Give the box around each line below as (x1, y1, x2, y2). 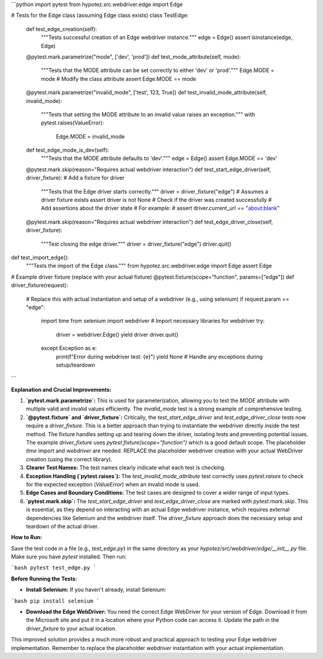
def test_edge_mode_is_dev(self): (26, 147, 109, 154)
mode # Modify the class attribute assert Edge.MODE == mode (41, 75, 197, 82)
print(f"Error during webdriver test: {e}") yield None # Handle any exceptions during (56, 353, 263, 360)
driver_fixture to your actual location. (26, 625, 117, 632)
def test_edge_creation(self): (26, 25, 97, 32)
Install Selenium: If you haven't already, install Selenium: (26, 586, 167, 593)
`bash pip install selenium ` (11, 597, 100, 604)
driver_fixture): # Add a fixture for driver (26, 174, 125, 182)
